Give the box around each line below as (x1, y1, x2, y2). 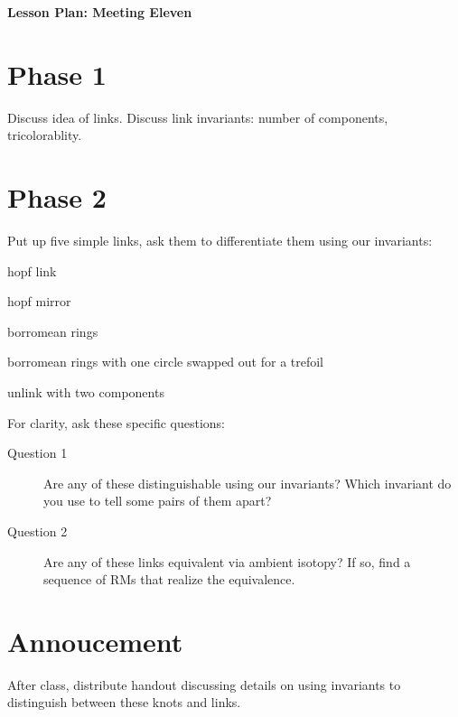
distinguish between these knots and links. (7, 693, 241, 712)
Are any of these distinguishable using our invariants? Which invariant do (43, 473, 452, 492)
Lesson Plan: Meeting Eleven (7, 3, 192, 21)
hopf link (7, 261, 57, 280)
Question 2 (7, 521, 68, 540)
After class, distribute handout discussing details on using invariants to (7, 675, 401, 694)
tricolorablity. (7, 126, 82, 144)
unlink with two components (7, 383, 164, 401)
